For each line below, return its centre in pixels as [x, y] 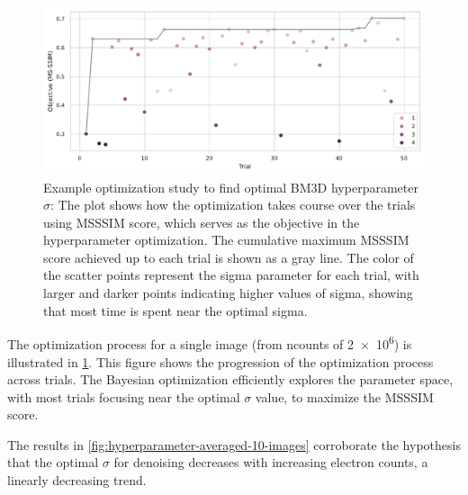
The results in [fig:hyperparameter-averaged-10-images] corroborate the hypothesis [234, 444]
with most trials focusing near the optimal [124, 396]
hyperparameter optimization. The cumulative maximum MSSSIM [226, 240]
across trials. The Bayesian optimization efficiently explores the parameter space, [230, 379]
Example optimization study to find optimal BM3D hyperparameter [231, 187]
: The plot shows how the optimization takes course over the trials [233, 205]
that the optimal [53, 462]
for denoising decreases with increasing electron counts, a [271, 462]
